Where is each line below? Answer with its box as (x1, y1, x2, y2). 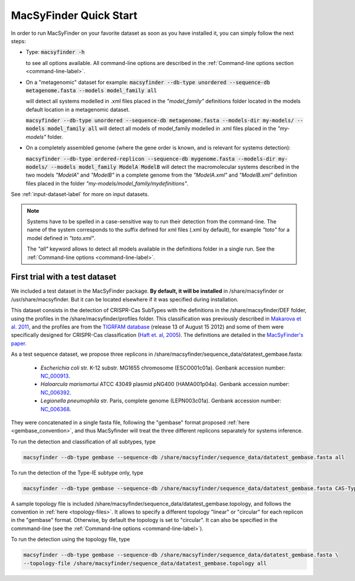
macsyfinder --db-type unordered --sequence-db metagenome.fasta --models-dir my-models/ (25, 117, 294, 124)
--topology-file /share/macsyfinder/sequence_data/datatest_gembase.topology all (23, 560, 267, 567)
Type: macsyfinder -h (25, 48, 85, 56)
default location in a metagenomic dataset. (25, 106, 130, 113)
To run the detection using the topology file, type (11, 535, 130, 543)
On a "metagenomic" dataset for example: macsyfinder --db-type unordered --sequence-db (25, 79, 270, 86)
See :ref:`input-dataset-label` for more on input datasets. (11, 191, 149, 198)
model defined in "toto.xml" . (27, 234, 96, 242)
